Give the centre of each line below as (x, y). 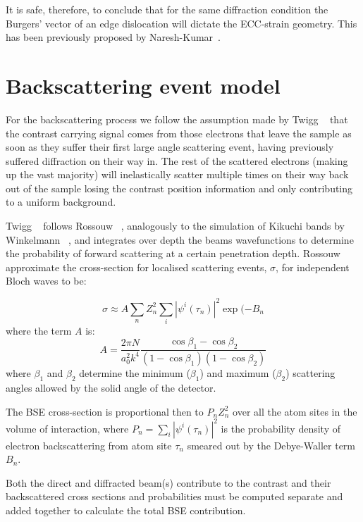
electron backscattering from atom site (89, 445)
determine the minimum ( (135, 373)
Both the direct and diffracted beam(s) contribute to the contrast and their (168, 482)
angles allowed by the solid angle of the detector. (111, 387)
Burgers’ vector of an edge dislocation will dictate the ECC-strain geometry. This (181, 23)
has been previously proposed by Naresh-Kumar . (113, 37)
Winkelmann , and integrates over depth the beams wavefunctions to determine (180, 239)
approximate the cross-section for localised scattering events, (136, 267)
